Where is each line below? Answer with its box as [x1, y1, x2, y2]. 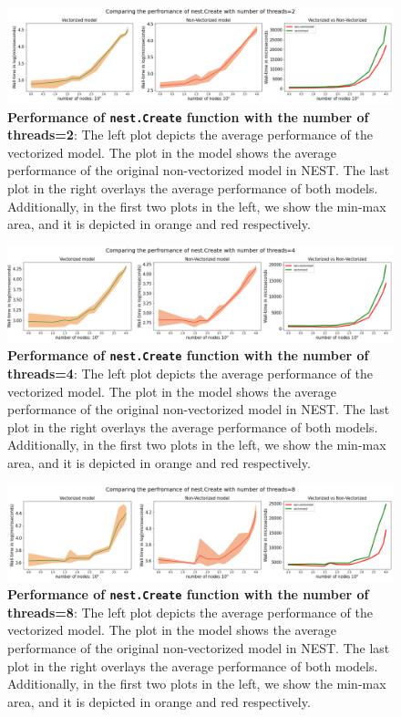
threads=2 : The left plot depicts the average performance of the [7, 125, 373, 144]
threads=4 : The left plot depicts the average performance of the [7, 364, 373, 383]
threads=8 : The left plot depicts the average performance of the [7, 602, 373, 621]
